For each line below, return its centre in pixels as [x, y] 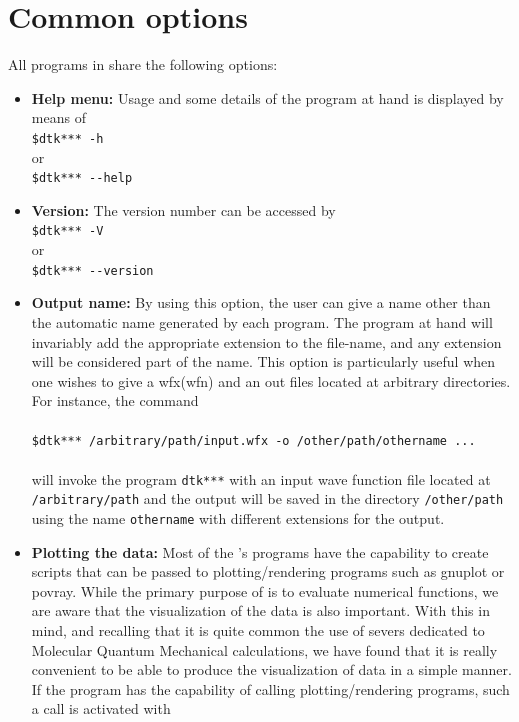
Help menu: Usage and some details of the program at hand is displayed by [267, 97]
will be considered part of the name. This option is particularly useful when [263, 361]
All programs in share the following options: [143, 64]
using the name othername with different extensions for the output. [238, 518]
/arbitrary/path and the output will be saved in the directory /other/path [267, 498]
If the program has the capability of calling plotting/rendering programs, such [270, 688]
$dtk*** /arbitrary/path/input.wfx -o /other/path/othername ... [253, 441]
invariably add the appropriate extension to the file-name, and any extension [266, 341]
